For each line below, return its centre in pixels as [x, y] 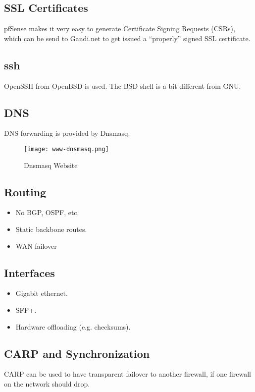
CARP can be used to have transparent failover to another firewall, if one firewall [127, 374]
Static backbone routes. [51, 229]
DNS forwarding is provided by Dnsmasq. [67, 133]
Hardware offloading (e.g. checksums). [73, 326]
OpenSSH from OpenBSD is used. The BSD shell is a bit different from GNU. [123, 85]
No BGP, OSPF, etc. [47, 212]
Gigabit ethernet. [42, 293]
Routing [25, 192]
